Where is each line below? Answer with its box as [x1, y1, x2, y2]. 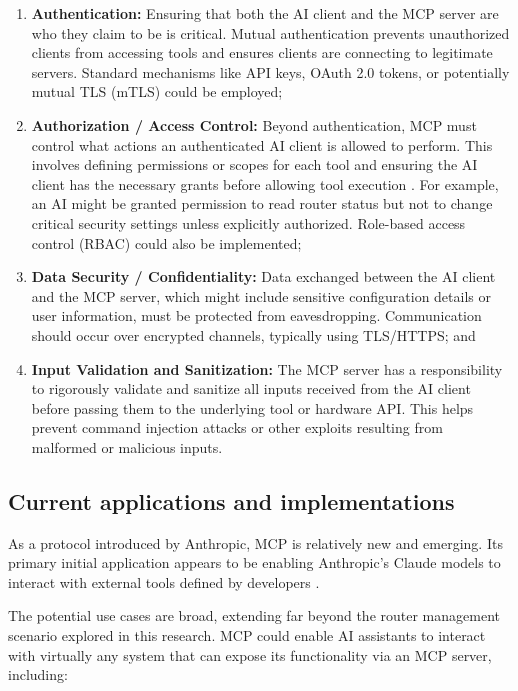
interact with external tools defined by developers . [8, 571, 320, 592]
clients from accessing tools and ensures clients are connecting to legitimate [31, 42, 493, 63]
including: [8, 664, 68, 685]
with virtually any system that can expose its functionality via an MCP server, [8, 644, 492, 665]
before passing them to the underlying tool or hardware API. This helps [31, 397, 474, 418]
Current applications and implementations [8, 485, 455, 516]
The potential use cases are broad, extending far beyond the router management [8, 605, 500, 626]
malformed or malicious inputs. [31, 436, 223, 457]
